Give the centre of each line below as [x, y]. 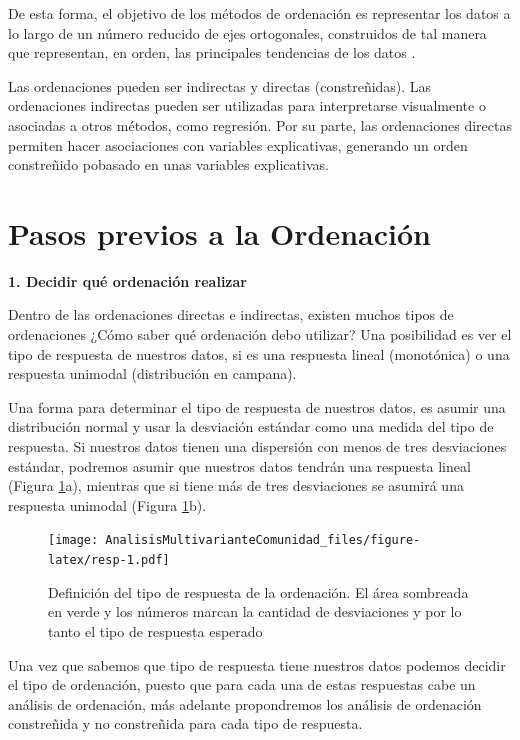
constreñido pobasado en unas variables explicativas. [168, 164]
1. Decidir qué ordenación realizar [127, 280]
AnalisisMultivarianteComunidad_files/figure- [263, 540]
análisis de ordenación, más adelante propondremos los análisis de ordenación [245, 703]
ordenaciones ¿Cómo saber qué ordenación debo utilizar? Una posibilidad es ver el [260, 334]
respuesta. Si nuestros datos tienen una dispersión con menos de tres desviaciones [257, 446]
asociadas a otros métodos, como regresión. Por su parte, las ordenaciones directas [260, 124]
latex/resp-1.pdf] [109, 560]
